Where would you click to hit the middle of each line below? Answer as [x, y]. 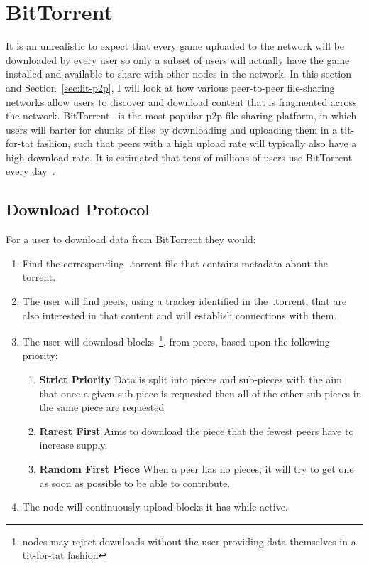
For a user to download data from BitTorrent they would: [131, 239]
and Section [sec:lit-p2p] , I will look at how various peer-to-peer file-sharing [170, 87]
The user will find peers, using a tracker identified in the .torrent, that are [184, 301]
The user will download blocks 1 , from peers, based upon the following [176, 340]
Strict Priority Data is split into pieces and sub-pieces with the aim [191, 379]
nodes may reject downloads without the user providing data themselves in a [189, 541]
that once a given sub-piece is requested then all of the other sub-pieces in [200, 393]
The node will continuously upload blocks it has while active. [155, 507]
